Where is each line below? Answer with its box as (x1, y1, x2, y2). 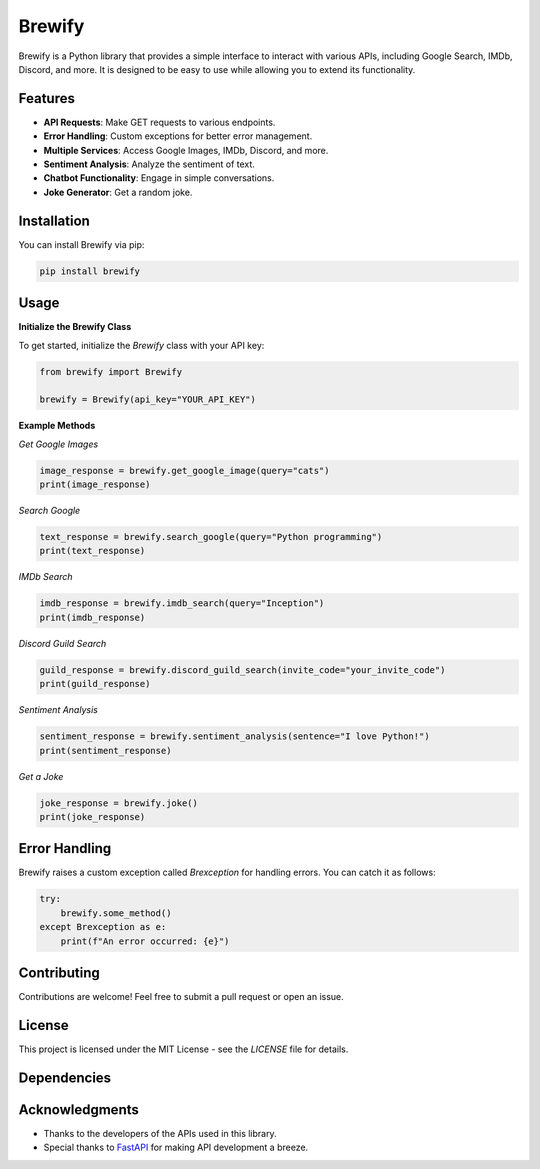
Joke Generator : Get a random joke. (43, 186, 193, 198)
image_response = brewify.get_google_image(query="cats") (39, 465, 330, 476)
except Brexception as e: (39, 921, 167, 933)
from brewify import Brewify (39, 366, 183, 377)
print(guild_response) (39, 678, 151, 690)
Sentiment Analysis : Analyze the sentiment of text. (43, 158, 255, 170)
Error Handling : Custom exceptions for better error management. (43, 130, 313, 142)
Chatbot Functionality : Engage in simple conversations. (43, 172, 275, 184)
